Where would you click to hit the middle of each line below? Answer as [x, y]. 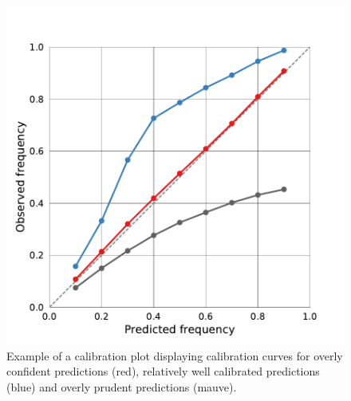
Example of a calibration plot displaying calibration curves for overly [175, 355]
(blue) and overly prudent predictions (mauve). [122, 386]
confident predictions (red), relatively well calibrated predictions [163, 371]
